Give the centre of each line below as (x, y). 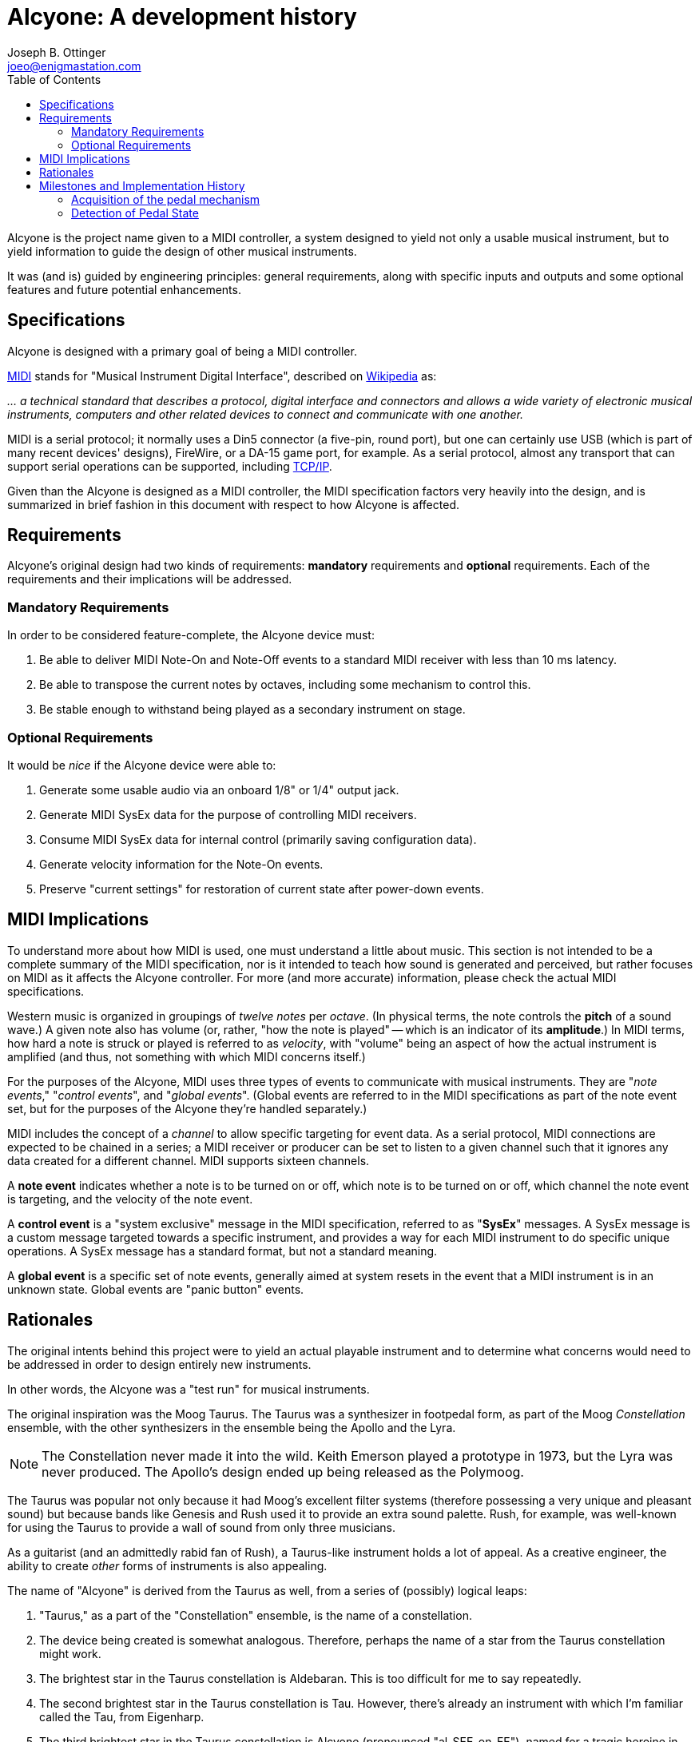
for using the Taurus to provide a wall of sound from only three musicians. (202, 1527)
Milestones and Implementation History (142, 185)
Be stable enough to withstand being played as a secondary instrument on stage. (252, 710)
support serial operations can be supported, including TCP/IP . (170, 466)
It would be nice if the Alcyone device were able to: (142, 765)
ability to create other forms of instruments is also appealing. (167, 1565)
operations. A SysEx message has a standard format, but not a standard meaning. (222, 1251)
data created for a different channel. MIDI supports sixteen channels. (189, 1160)
